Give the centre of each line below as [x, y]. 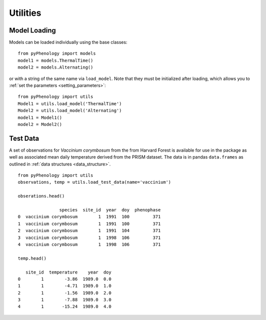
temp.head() [32, 258]
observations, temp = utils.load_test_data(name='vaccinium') [95, 182]
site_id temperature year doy [68, 272]
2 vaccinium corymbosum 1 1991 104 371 [89, 231]
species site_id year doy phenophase [110, 210]
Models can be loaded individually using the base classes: [68, 42]
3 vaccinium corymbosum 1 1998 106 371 [89, 238]
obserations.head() [41, 196]
